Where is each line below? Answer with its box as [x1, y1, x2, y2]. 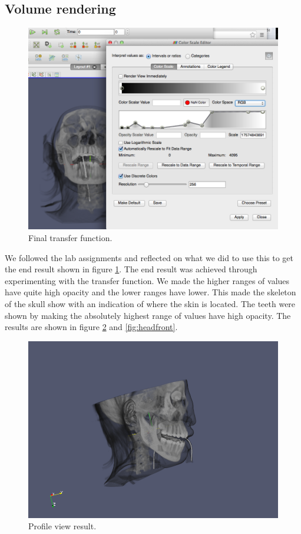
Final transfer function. [28, 231, 113, 243]
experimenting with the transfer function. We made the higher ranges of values [5, 274, 290, 286]
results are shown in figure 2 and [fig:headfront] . [5, 321, 178, 333]
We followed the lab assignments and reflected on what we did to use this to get [5, 251, 293, 263]
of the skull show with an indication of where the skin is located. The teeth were [5, 297, 296, 309]
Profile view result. [28, 520, 97, 532]
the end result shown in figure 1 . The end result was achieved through [5, 263, 257, 275]
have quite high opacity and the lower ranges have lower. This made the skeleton [5, 286, 296, 298]
